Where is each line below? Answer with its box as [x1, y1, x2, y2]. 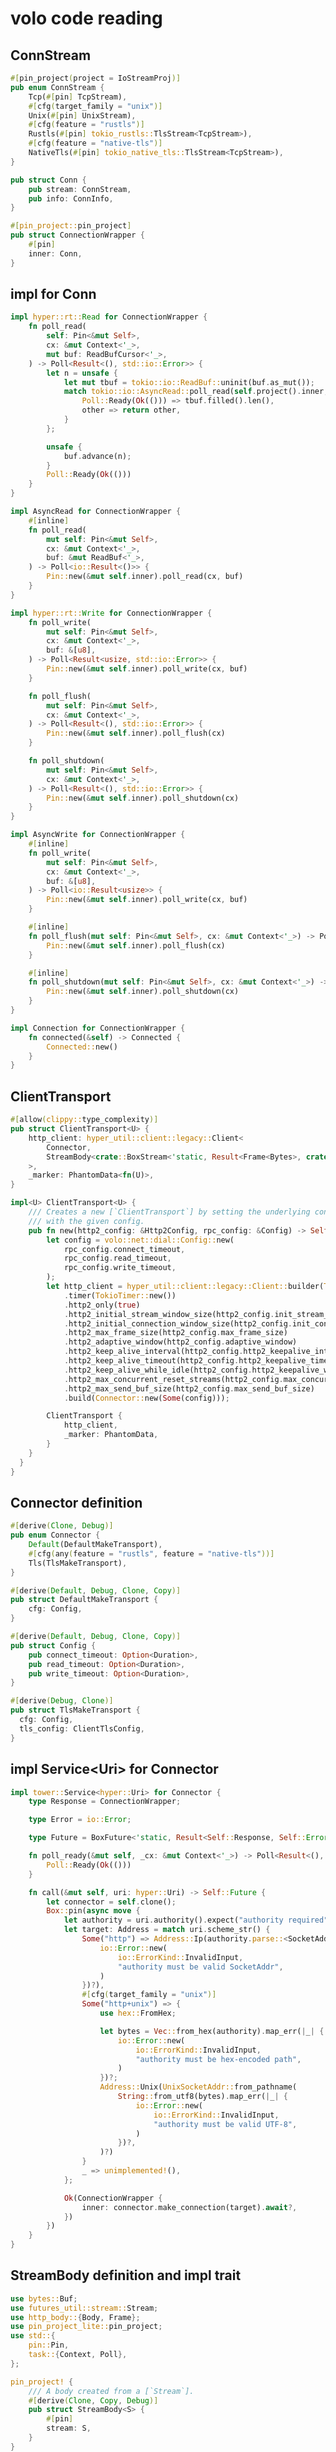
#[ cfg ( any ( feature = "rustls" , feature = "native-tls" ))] [28, 1548, 275, 1559]
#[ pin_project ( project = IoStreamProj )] [10, 73, 182, 83]
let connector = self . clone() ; [46, 1897, 177, 1907]
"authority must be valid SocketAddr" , [117, 1962, 284, 1972]
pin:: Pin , [28, 2340, 70, 2351]
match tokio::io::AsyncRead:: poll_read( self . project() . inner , [63, 387, 329, 397]
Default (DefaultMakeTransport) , [28, 1540, 163, 1550]
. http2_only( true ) [63, 1300, 141, 1310]
